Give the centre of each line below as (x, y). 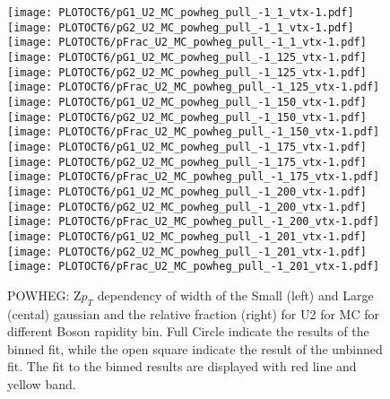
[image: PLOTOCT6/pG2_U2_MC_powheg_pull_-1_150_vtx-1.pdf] (187, 117)
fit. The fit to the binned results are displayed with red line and (182, 366)
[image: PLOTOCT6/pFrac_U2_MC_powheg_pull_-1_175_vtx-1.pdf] (194, 177)
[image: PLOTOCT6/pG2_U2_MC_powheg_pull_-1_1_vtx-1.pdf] (181, 27)
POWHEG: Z (44, 295)
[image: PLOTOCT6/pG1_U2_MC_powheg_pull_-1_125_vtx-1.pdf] (187, 57)
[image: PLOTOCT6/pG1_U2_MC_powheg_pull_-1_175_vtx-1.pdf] (187, 147)
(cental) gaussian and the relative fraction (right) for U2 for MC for (193, 313)
